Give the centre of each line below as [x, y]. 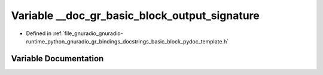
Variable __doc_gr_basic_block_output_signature [135, 15]
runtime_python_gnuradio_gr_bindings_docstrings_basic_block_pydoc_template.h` [127, 41]
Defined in [39, 33]
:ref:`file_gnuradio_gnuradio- [88, 33]
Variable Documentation [57, 59]
